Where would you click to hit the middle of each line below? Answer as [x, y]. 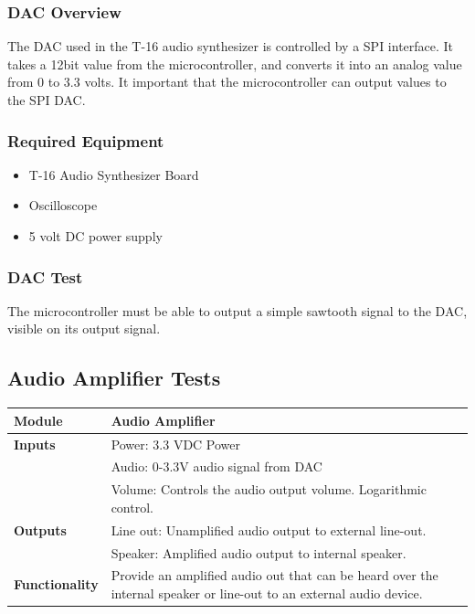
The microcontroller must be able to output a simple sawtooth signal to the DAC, [237, 310]
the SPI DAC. [47, 100]
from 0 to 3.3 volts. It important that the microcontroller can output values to [227, 82]
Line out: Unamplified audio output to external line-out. [269, 529]
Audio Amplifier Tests [114, 378]
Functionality [56, 584]
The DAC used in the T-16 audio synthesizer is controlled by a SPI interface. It [231, 46]
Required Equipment [86, 140]
